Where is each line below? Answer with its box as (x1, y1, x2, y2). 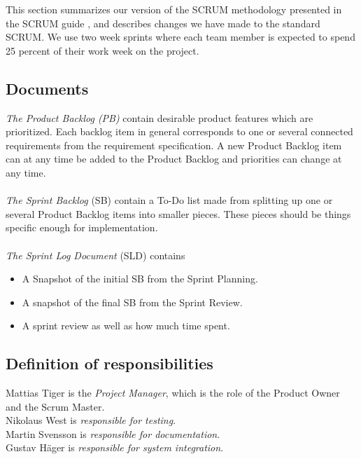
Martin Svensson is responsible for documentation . (6, 426, 220, 441)
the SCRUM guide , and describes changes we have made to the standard (6, 15, 320, 30)
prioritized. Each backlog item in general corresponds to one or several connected (6, 124, 353, 139)
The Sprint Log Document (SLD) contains (6, 247, 185, 262)
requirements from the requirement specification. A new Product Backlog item (6, 137, 342, 152)
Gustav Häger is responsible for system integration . (6, 440, 224, 455)
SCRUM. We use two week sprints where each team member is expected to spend (6, 29, 355, 44)
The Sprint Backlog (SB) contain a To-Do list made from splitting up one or (6, 193, 333, 207)
